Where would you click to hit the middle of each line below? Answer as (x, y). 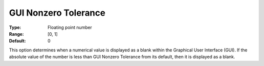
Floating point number (70, 27)
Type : (15, 27)
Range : (16, 34)
